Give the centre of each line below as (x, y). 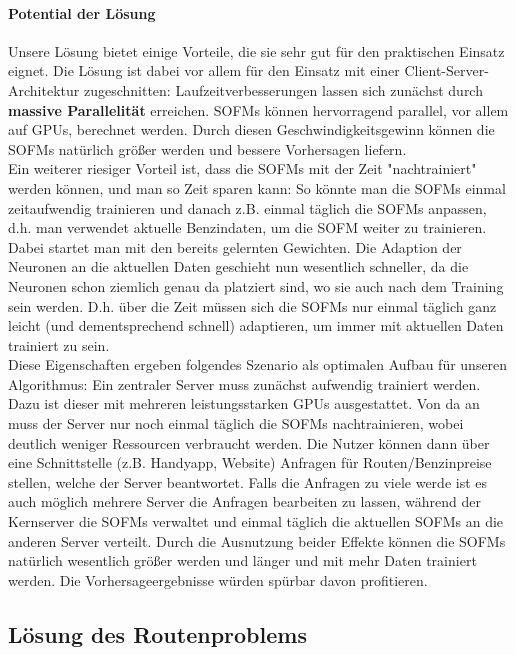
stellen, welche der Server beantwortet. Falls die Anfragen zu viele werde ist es (248, 481)
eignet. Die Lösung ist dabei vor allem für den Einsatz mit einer (204, 70)
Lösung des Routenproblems (157, 633)
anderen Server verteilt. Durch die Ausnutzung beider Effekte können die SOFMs (257, 540)
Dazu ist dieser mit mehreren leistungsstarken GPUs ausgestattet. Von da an (244, 403)
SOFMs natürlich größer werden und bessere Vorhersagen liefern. (207, 148)
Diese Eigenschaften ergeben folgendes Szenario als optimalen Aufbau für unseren (258, 364)
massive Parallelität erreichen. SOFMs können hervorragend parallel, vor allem (258, 109)
